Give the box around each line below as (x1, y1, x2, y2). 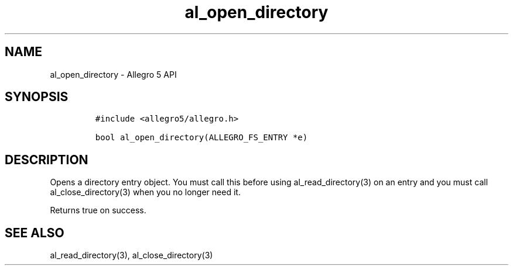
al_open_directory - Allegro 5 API (50, 69, 177, 79)
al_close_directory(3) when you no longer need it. (50, 187, 241, 198)
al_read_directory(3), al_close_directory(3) (50, 250, 213, 261)
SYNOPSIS (5, 89, 69, 105)
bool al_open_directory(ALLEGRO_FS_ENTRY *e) (95, 133, 308, 143)
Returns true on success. (50, 205, 146, 216)
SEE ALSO (5, 225, 64, 240)
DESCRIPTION (5, 152, 88, 167)
